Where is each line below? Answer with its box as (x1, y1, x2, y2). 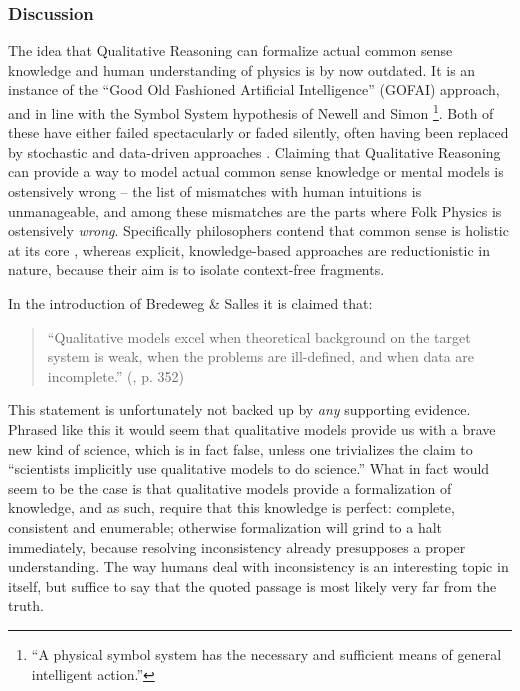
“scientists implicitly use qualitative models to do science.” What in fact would (8, 458, 490, 479)
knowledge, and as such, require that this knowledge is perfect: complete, (8, 497, 455, 518)
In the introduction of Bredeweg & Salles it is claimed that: (8, 293, 373, 313)
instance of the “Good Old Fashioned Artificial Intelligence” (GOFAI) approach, (8, 79, 500, 100)
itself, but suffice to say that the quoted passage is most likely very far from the (8, 575, 497, 596)
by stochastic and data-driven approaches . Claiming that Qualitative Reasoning (8, 141, 501, 162)
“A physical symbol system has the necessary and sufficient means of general (31, 643, 502, 664)
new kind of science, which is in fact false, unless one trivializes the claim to (8, 438, 473, 459)
